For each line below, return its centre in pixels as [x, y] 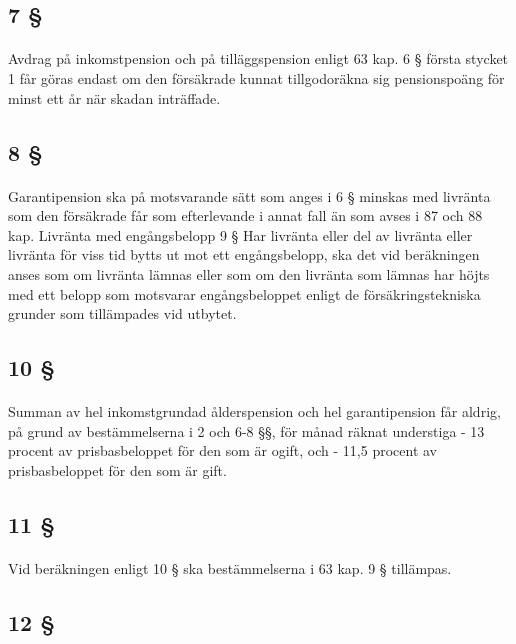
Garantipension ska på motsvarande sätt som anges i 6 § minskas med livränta [249, 195]
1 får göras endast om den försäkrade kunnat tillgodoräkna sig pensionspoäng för [256, 77]
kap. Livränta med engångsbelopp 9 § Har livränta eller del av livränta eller [240, 234]
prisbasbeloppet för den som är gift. [117, 469]
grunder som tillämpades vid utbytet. [122, 313]
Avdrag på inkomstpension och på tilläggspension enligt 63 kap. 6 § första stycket [258, 58]
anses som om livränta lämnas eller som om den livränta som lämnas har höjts [249, 273]
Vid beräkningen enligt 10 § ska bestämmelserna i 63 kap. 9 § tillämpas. [230, 567]
